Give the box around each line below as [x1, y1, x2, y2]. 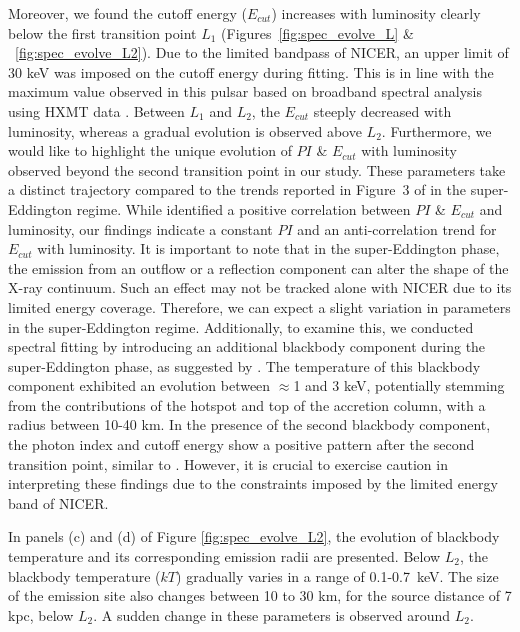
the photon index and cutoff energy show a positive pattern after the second [8, 434, 475, 455]
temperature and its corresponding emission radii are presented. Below [8, 546, 441, 567]
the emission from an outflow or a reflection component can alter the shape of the [8, 257, 509, 278]
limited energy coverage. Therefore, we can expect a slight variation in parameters [8, 296, 511, 317]
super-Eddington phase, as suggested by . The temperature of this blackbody [8, 355, 481, 376]
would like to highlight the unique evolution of [8, 140, 292, 161]
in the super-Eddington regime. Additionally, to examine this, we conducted [8, 316, 474, 337]
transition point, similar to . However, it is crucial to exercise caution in [8, 453, 448, 474]
